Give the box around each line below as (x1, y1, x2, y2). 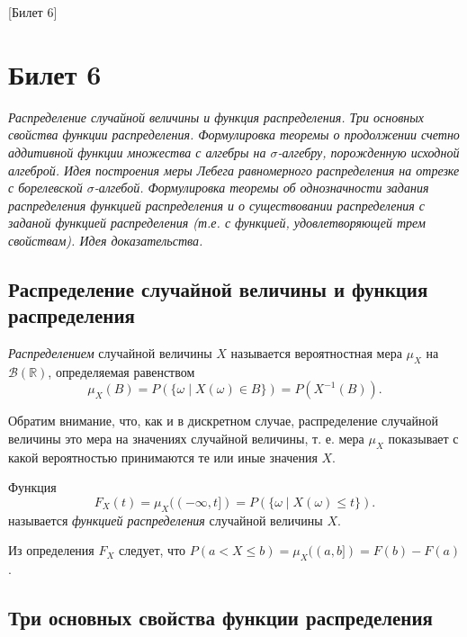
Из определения (8, 541, 94, 560)
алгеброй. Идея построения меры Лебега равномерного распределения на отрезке (8, 160, 460, 179)
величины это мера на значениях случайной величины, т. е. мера (8, 429, 364, 448)
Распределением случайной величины (8, 344, 212, 363)
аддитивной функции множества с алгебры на (8, 142, 266, 161)
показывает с (388, 429, 459, 448)
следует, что (119, 541, 186, 560)
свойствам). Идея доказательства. (8, 230, 203, 249)
